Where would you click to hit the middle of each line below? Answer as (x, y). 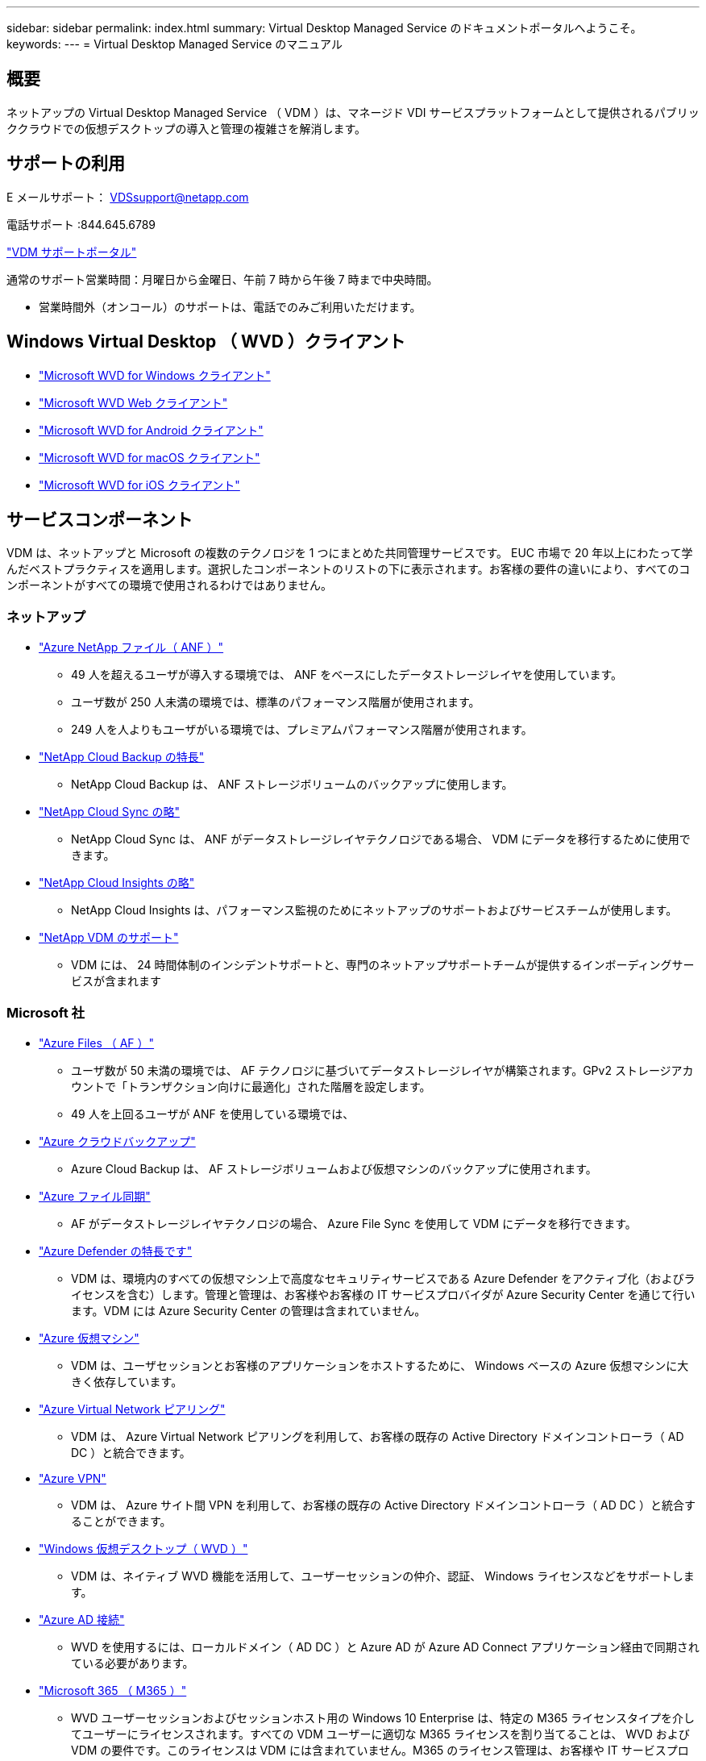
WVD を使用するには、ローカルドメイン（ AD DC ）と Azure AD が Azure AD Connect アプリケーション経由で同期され (385, 1647)
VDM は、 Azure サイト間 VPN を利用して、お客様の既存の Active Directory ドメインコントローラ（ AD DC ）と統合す (383, 1505)
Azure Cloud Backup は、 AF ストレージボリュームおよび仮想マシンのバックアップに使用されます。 (334, 1168)
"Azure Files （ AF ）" (97, 1043)
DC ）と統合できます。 (131, 1452)
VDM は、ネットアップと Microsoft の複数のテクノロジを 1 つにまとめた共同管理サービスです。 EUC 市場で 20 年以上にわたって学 (350, 553)
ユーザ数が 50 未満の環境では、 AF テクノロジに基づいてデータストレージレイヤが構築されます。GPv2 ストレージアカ (382, 1070)
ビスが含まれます (116, 981)
